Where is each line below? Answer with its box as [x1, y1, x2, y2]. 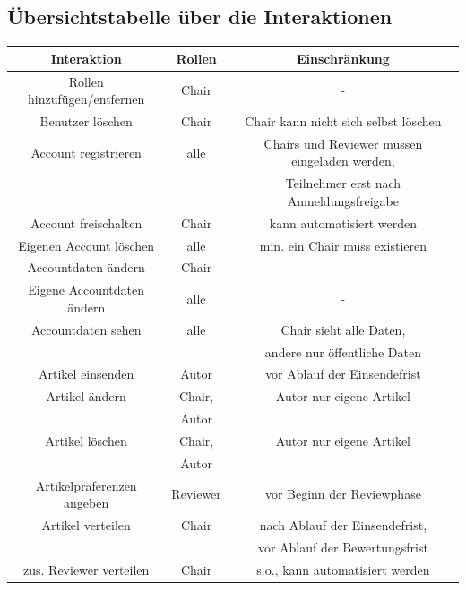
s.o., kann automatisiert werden [256, 560, 430, 578]
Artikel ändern [46, 387, 126, 406]
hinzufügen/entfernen [28, 90, 145, 108]
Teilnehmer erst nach [285, 174, 401, 192]
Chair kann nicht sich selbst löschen [245, 111, 442, 130]
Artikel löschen [45, 431, 127, 449]
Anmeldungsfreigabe [287, 191, 399, 209]
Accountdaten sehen [30, 320, 142, 338]
